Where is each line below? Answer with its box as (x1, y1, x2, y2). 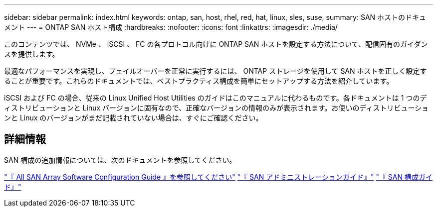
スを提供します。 (4, 50, 59, 58)
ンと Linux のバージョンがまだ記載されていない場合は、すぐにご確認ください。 (4, 113, 263, 122)
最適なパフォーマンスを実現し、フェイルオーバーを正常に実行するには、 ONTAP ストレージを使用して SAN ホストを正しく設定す (4, 67, 427, 75)
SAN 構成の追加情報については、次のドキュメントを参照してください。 (4, 155, 236, 164)
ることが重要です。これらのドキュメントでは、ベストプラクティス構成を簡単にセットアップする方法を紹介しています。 (4, 77, 394, 85)
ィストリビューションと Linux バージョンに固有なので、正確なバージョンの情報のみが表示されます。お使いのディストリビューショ (4, 104, 429, 112)
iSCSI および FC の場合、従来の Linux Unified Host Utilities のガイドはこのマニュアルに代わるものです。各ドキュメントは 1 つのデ (4, 94, 427, 102)
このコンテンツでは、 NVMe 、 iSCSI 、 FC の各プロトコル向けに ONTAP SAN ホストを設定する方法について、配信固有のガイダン (4, 40, 428, 48)
